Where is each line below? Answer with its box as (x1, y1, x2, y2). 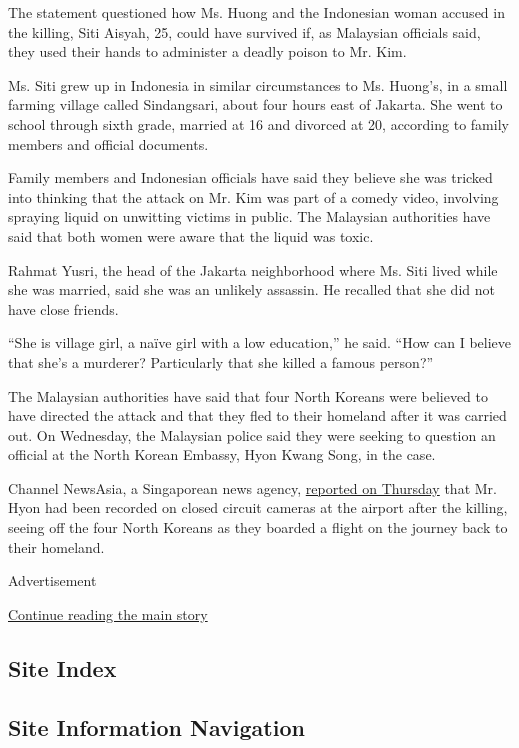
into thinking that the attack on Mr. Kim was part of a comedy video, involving (8, 186, 499, 207)
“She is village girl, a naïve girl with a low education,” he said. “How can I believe (8, 332, 512, 353)
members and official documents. (8, 133, 209, 154)
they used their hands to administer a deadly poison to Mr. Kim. (8, 41, 407, 62)
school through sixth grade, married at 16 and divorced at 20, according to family (8, 113, 509, 134)
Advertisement (8, 570, 97, 591)
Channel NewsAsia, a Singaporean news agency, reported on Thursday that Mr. (8, 477, 497, 498)
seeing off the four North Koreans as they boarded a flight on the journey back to (8, 517, 508, 538)
